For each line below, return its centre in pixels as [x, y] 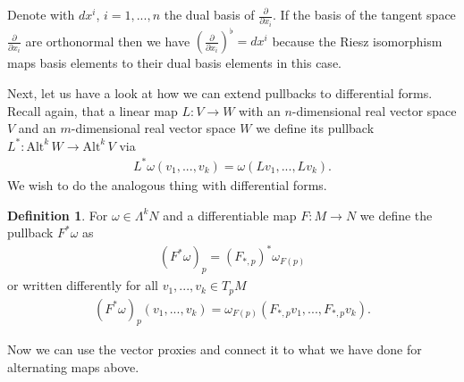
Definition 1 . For [58, 215]
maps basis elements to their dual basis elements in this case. [174, 63]
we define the [396, 215]
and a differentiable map [230, 215]
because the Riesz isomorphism [357, 41]
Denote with [41, 14]
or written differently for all [83, 285]
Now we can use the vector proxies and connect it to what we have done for [215, 349]
